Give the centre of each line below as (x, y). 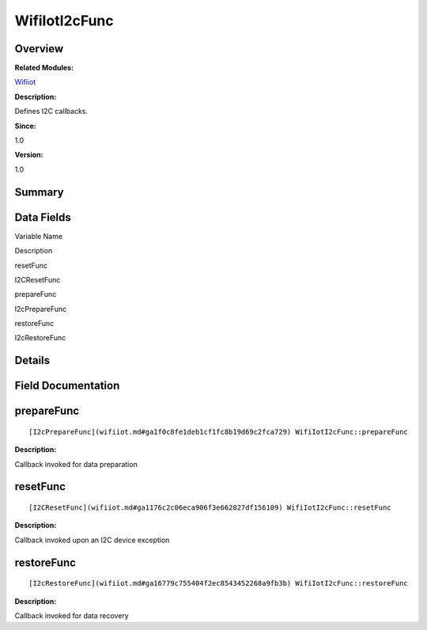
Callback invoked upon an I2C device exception (92, 540)
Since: (25, 126)
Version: (29, 155)
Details (32, 361)
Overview (39, 49)
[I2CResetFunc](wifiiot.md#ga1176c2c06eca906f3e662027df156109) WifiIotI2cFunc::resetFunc (210, 508)
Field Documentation (67, 386)
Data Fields (43, 217)
